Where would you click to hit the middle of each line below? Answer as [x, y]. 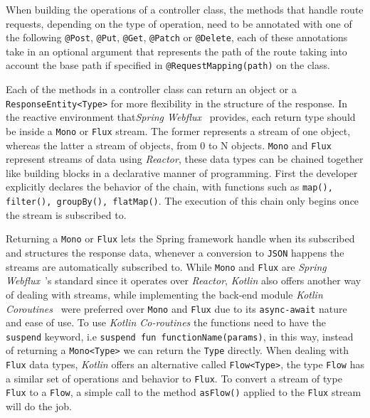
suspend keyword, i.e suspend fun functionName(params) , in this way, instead [180, 336]
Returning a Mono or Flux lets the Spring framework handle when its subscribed [180, 239]
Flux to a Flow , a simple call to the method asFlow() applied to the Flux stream [184, 392]
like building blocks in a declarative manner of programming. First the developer [182, 172]
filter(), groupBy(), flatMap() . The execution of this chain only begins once [183, 201]
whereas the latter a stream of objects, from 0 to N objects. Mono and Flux [169, 145]
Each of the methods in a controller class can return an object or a [151, 89]
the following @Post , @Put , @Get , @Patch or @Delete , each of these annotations [177, 37]
